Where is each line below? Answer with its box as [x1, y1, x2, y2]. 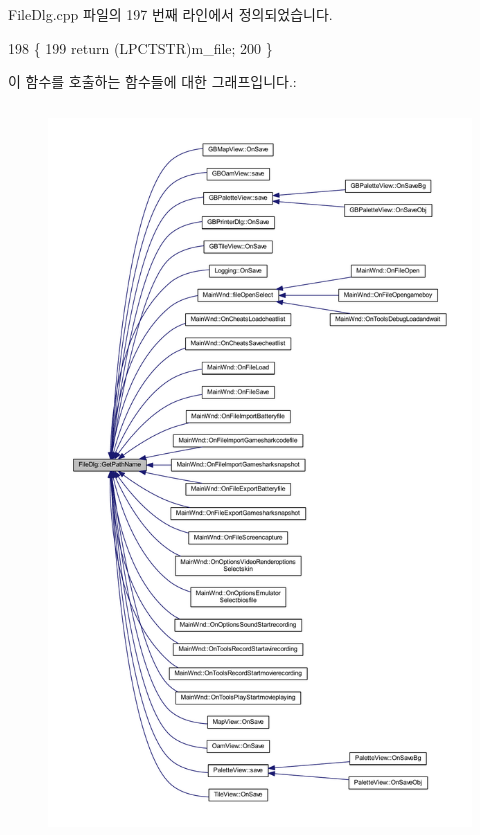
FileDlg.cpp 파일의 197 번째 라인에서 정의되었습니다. [8, 4, 333, 24]
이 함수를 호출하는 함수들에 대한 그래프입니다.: [8, 71, 297, 92]
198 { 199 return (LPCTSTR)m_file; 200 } [8, 37, 273, 58]
